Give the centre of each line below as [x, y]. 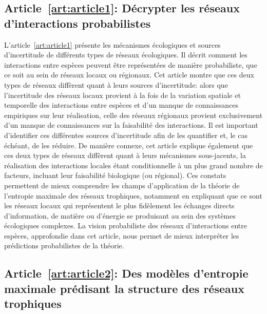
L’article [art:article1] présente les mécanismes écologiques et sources [112, 44]
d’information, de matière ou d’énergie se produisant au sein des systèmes [120, 215]
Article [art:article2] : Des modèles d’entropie [126, 273]
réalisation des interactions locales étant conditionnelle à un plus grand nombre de [133, 165]
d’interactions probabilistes [78, 23]
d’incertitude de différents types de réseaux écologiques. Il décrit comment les [126, 55]
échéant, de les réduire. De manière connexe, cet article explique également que [129, 145]
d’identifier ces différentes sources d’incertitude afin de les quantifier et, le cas [126, 135]
